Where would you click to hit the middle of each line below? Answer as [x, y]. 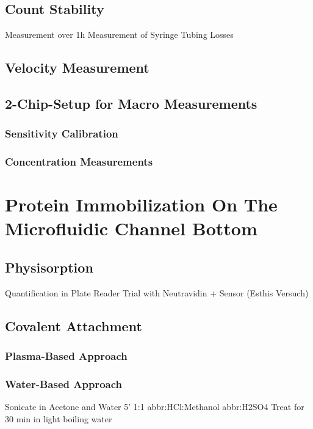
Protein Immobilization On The [141, 204]
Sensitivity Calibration [62, 134]
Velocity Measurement [77, 68]
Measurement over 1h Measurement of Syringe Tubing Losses [119, 35]
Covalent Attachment [74, 325]
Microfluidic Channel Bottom [131, 228]
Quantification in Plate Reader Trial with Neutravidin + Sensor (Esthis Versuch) [157, 292]
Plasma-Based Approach [66, 356]
